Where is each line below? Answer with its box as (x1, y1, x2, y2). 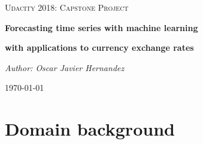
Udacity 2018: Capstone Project (5, 1, 129, 13)
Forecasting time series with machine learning (5, 21, 198, 33)
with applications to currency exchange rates (5, 41, 194, 54)
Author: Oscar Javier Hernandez (5, 61, 125, 73)
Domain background (5, 117, 175, 141)
